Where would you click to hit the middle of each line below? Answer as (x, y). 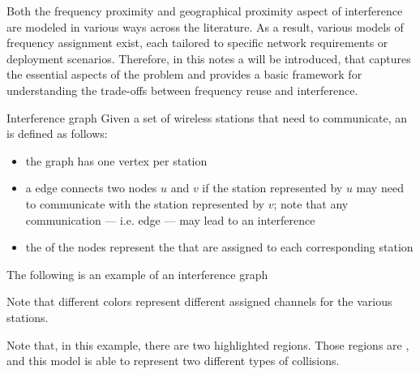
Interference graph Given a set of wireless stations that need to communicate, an (207, 117)
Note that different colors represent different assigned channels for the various (199, 301)
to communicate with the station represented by (145, 203)
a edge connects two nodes (91, 188)
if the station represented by (272, 188)
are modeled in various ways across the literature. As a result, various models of (205, 26)
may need (380, 188)
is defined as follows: (57, 133)
